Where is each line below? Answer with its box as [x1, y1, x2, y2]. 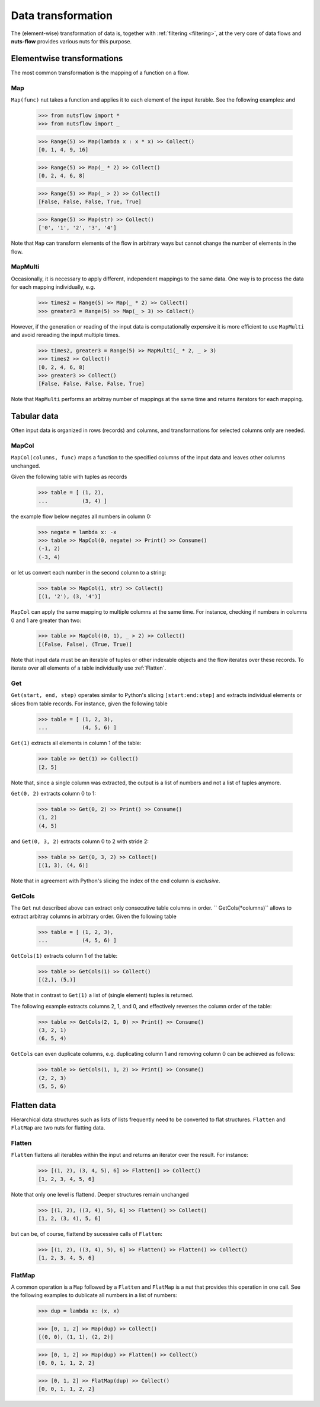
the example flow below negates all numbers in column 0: [11, 513, 152, 520]
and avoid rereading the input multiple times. [11, 331, 120, 338]
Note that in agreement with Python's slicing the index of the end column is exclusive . [11, 877, 220, 884]
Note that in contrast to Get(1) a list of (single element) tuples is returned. [11, 992, 194, 999]
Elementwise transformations [11, 53, 123, 64]
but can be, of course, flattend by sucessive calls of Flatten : [11, 1230, 163, 1237]
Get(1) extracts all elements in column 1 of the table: [11, 740, 142, 747]
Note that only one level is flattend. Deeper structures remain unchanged [11, 1191, 189, 1198]
